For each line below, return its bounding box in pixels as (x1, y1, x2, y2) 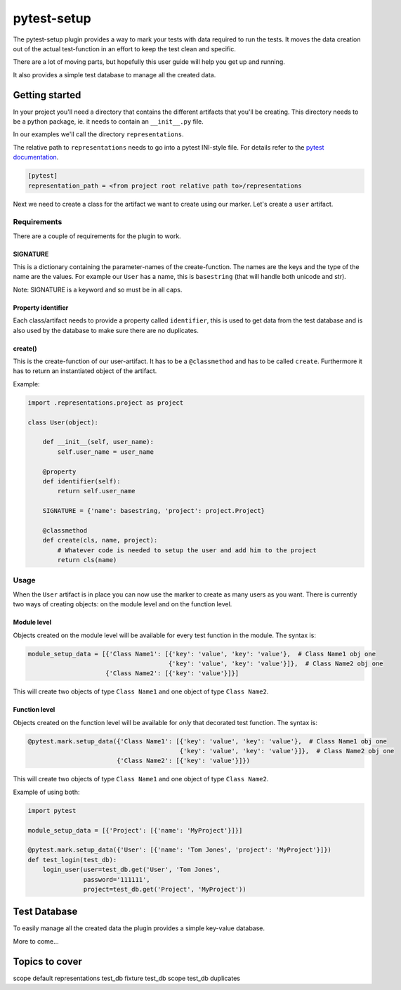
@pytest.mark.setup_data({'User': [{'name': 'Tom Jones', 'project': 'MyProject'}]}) (27, 846, 331, 854)
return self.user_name (57, 487, 136, 495)
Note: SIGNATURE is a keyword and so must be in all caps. (13, 285, 183, 294)
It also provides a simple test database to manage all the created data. (13, 70, 216, 79)
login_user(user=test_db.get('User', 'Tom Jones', (42, 866, 221, 874)
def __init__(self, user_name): (42, 438, 155, 446)
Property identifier (13, 303, 69, 312)
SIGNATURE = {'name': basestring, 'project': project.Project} (42, 507, 265, 515)
